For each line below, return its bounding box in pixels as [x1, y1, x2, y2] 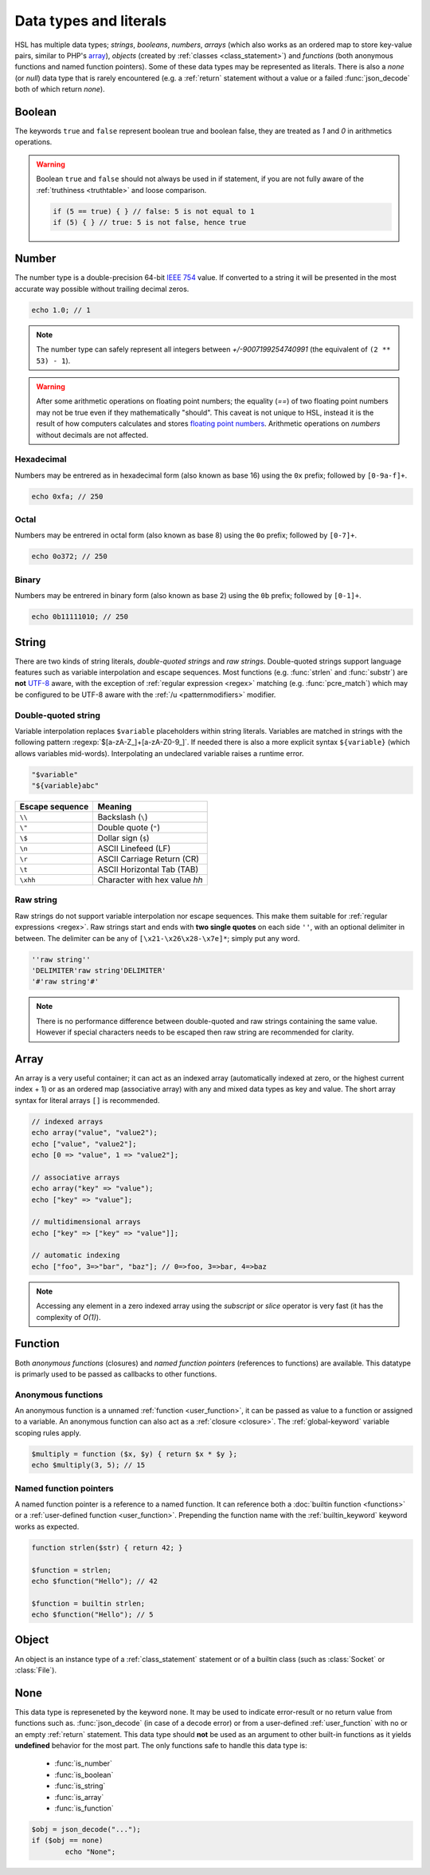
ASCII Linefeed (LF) [97, 843, 171, 854]
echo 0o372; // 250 [31, 552, 107, 561]
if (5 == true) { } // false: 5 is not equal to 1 [53, 207, 255, 215]
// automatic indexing [31, 1251, 120, 1260]
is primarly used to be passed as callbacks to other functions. [14, 1369, 217, 1379]
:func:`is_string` [54, 1781, 106, 1790]
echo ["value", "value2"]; [31, 1139, 137, 1148]
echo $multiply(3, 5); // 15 [31, 1460, 146, 1470]
